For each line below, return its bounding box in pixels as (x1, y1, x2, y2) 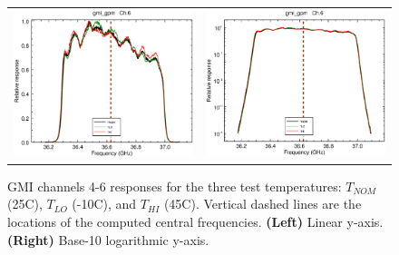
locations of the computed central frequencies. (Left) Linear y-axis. (7, 211, 384, 230)
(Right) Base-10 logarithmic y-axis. (7, 230, 209, 249)
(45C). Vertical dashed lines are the (163, 194, 362, 213)
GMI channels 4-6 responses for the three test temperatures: (7, 176, 342, 195)
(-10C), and (72, 194, 137, 213)
